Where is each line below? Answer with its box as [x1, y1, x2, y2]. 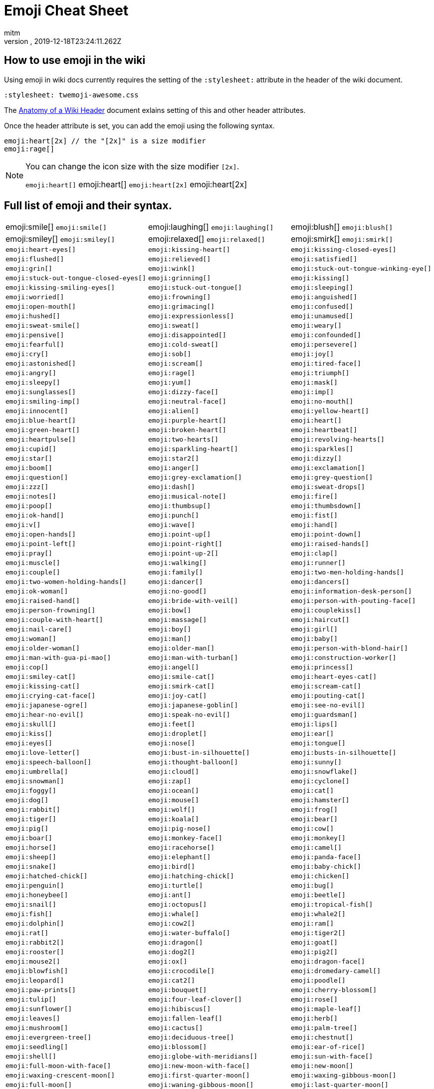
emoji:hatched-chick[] [5, 872, 88, 880]
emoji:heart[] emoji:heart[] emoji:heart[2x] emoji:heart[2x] [25, 179, 247, 189]
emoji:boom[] [5, 464, 52, 472]
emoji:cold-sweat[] [148, 341, 218, 349]
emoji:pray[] [5, 549, 52, 557]
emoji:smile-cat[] [148, 673, 215, 681]
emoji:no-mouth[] [290, 398, 354, 406]
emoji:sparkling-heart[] [148, 445, 238, 453]
